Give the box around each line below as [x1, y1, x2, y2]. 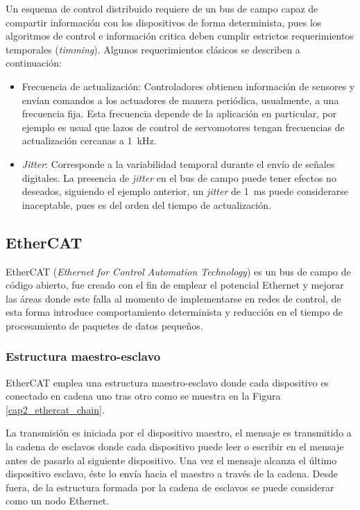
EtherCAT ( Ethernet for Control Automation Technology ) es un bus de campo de [6, 264, 351, 278]
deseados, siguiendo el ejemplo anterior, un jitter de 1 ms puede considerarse [22, 184, 349, 198]
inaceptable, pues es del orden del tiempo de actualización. [22, 197, 271, 212]
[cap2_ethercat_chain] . [6, 402, 105, 416]
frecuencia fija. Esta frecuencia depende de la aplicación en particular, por [22, 106, 337, 121]
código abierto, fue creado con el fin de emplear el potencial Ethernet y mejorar [6, 278, 344, 292]
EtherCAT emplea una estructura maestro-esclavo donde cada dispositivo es [6, 375, 329, 389]
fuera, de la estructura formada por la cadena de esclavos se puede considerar [6, 479, 334, 494]
